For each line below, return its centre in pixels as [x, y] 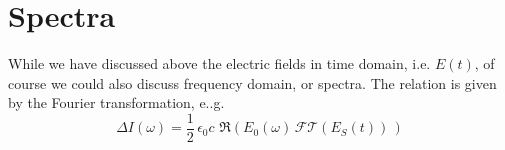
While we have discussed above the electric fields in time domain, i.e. [219, 63]
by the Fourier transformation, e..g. [116, 102]
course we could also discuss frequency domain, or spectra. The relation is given [252, 82]
